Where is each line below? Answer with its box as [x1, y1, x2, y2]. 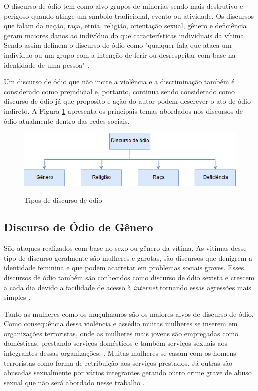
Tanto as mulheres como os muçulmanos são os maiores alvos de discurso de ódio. [4, 308, 254, 319]
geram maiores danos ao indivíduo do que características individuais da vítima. [4, 30, 246, 40]
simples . [4, 292, 31, 302]
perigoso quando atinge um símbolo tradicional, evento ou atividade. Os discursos [4, 10, 254, 21]
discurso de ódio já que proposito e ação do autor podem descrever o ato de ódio [4, 96, 251, 106]
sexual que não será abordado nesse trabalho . [4, 377, 145, 387]
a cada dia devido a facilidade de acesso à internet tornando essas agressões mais [4, 282, 251, 292]
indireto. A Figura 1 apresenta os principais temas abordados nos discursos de [4, 105, 243, 116]
